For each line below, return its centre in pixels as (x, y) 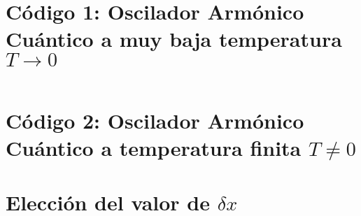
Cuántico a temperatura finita (154, 147)
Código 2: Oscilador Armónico (155, 120)
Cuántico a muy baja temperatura (174, 39)
